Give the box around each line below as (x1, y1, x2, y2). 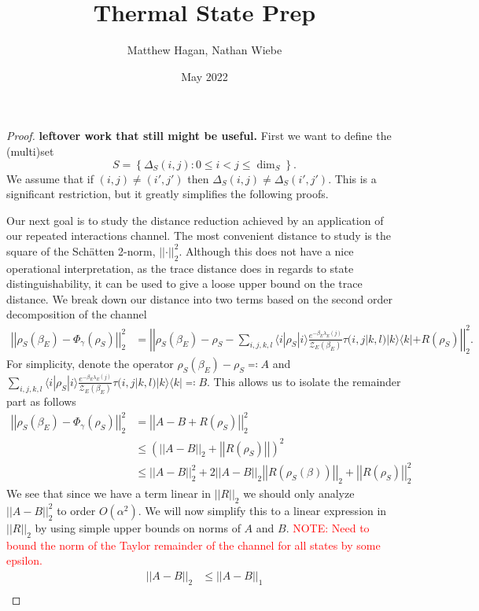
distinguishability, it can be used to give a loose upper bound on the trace (6, 275, 363, 292)
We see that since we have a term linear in (6, 485, 211, 502)
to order (57, 502, 96, 518)
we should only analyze (243, 485, 355, 502)
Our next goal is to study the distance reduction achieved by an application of (6, 212, 384, 228)
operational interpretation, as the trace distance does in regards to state (6, 259, 354, 276)
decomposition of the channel (6, 306, 147, 322)
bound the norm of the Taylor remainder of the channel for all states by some (6, 536, 381, 553)
